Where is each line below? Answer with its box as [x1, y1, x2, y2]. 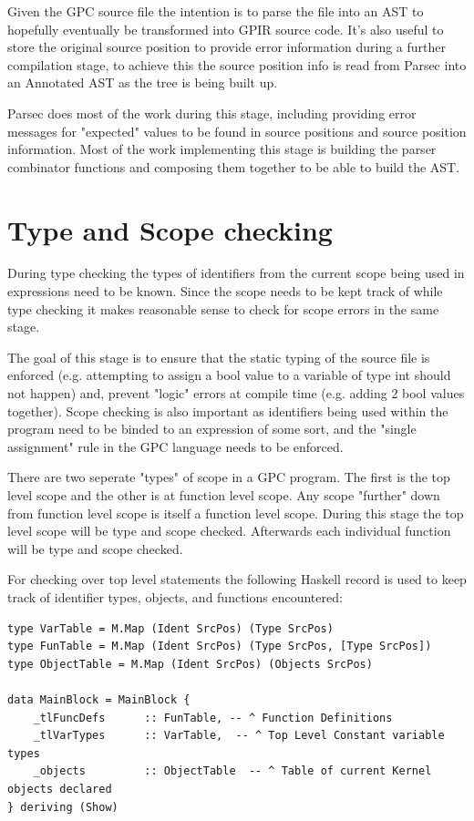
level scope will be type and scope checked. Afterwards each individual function [7, 521, 451, 540]
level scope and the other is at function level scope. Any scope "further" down [7, 486, 440, 504]
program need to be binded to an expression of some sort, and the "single [7, 419, 417, 438]
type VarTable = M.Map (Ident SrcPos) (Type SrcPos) [7, 621, 334, 635]
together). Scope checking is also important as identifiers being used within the [7, 401, 448, 420]
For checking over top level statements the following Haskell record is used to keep [7, 570, 467, 589]
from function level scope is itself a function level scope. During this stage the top [7, 503, 464, 522]
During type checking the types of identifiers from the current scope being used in [7, 263, 465, 282]
